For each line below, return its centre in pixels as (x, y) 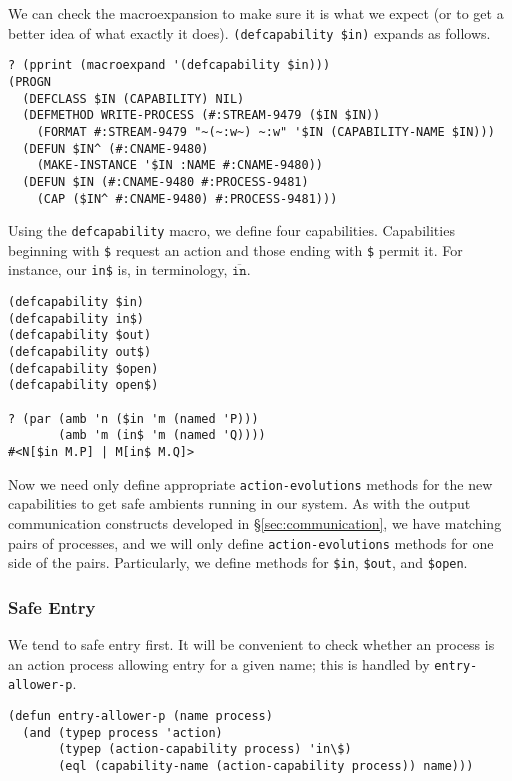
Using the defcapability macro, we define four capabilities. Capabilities (231, 230)
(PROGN (29, 81)
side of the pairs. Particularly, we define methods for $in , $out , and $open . (238, 562)
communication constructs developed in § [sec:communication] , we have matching (255, 522)
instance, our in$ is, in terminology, (118, 269)
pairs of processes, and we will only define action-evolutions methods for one (251, 542)
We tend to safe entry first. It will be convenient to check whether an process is (251, 644)
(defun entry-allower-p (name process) (140, 715)
